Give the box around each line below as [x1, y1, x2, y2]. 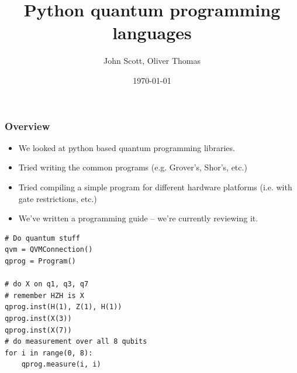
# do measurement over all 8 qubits [5, 337, 147, 346]
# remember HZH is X [5, 291, 85, 300]
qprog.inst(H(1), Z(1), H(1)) [5, 303, 122, 312]
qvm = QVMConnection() [5, 245, 93, 254]
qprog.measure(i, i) [21, 360, 101, 369]
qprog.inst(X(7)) [5, 326, 72, 334]
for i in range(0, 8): [5, 348, 93, 357]
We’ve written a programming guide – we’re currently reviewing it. [18, 212, 258, 224]
